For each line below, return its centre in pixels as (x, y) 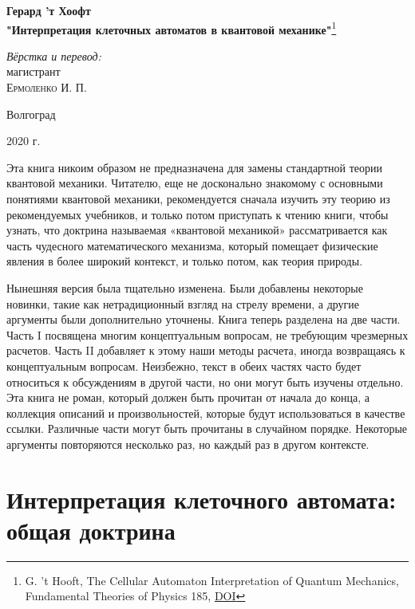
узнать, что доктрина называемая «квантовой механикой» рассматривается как (197, 230)
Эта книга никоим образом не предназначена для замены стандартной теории (194, 167)
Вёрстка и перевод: (54, 55)
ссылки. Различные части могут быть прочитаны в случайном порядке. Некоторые (207, 428)
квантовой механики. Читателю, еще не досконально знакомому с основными (195, 183)
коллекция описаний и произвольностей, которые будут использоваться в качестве (206, 413)
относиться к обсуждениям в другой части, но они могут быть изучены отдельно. (205, 381)
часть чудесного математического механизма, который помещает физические (192, 245)
